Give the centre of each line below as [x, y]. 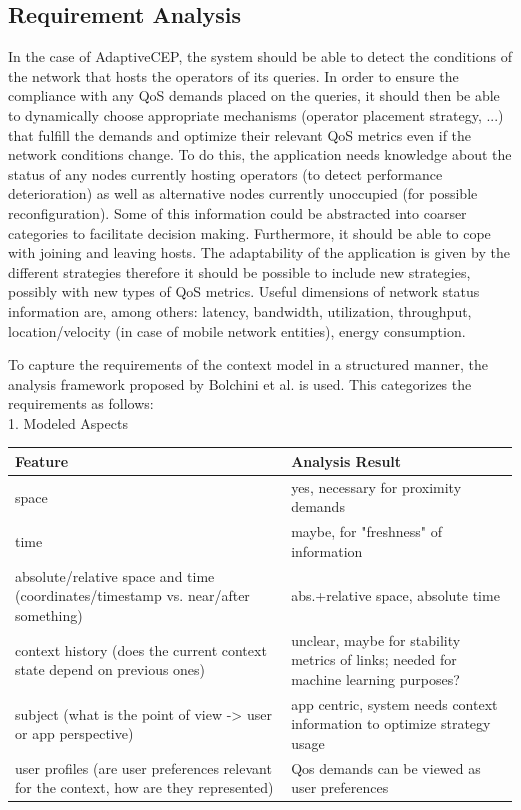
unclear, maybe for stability [376, 639]
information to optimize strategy [391, 723]
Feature [42, 460]
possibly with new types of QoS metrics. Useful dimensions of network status [244, 291]
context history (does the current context [141, 649]
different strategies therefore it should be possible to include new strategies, [239, 271]
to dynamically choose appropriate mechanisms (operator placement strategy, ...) [256, 114]
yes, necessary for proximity [376, 486]
